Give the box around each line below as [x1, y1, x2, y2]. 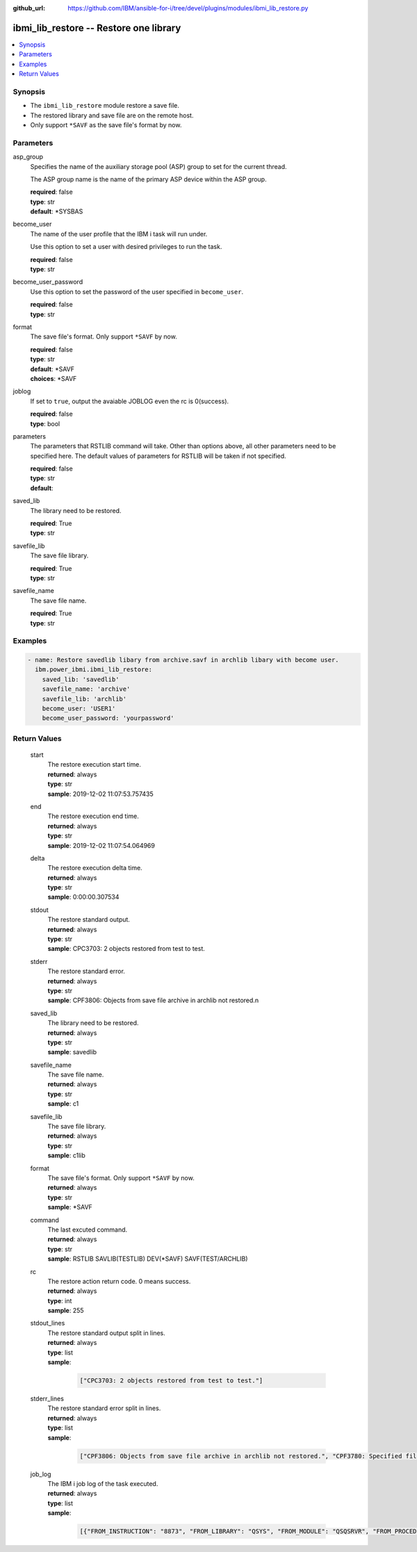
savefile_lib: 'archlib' [42, 695, 127, 703]
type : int [47, 1296, 72, 1305]
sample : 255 [47, 1307, 84, 1315]
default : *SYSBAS [30, 207, 83, 215]
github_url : [13, 4, 45, 12]
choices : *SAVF [30, 374, 77, 382]
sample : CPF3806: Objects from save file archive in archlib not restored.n [47, 996, 259, 1004]
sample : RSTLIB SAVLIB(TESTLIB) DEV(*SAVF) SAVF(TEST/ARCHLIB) [47, 1255, 248, 1263]
